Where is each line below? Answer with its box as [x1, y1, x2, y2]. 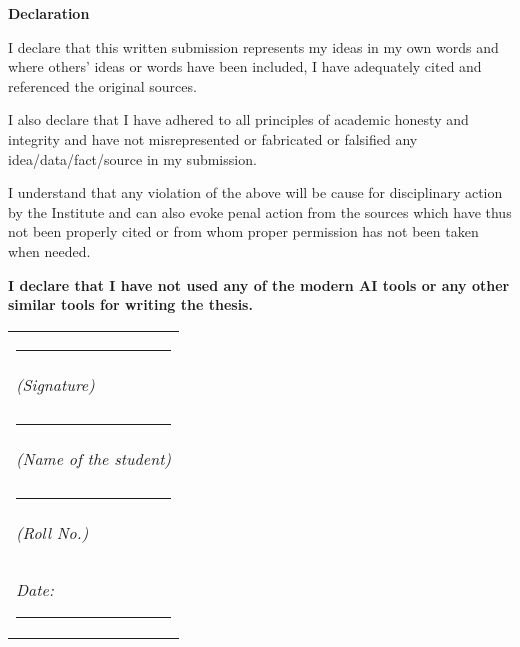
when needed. [8, 240, 91, 261]
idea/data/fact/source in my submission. [8, 148, 257, 169]
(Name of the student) [16, 446, 172, 470]
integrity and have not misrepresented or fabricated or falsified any [8, 128, 418, 149]
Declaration [8, 3, 90, 23]
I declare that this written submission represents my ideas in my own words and [8, 36, 499, 57]
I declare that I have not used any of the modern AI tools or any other [8, 274, 510, 295]
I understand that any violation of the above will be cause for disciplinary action [8, 182, 503, 203]
